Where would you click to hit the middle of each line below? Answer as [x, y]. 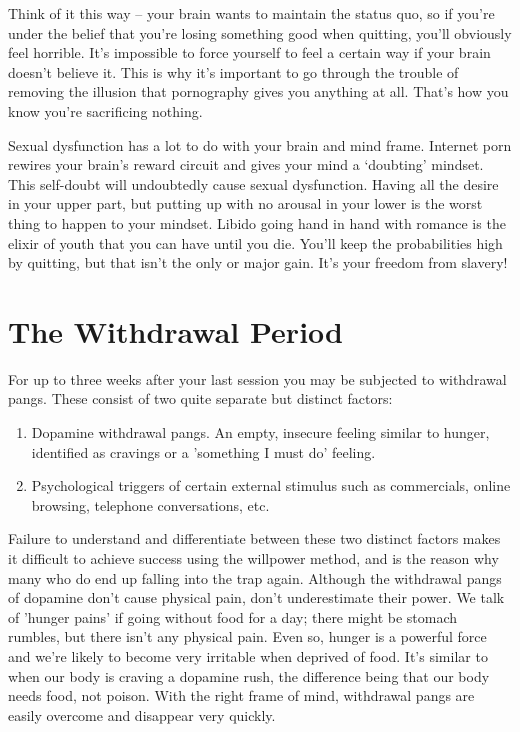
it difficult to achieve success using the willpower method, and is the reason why [253, 558]
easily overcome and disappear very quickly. [142, 714]
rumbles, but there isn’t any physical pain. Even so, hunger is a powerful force [247, 636]
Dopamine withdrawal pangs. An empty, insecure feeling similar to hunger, [260, 432]
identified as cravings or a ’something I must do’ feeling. [203, 451]
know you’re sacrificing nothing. [105, 110]
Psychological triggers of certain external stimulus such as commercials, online [271, 485]
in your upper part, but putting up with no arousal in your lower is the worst [245, 203]
